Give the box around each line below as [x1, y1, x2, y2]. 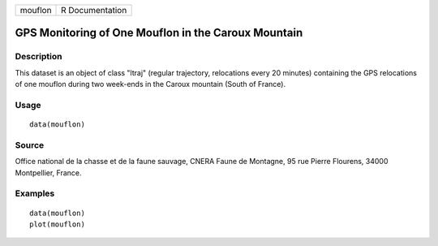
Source [15, 139, 45, 150]
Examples [15, 188, 55, 199]
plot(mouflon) [29, 219, 85, 229]
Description [15, 51, 62, 63]
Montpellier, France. [15, 167, 82, 178]
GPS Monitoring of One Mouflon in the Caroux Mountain [15, 26, 303, 40]
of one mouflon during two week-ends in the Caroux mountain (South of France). [15, 80, 286, 89]
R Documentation [61, 5, 127, 15]
